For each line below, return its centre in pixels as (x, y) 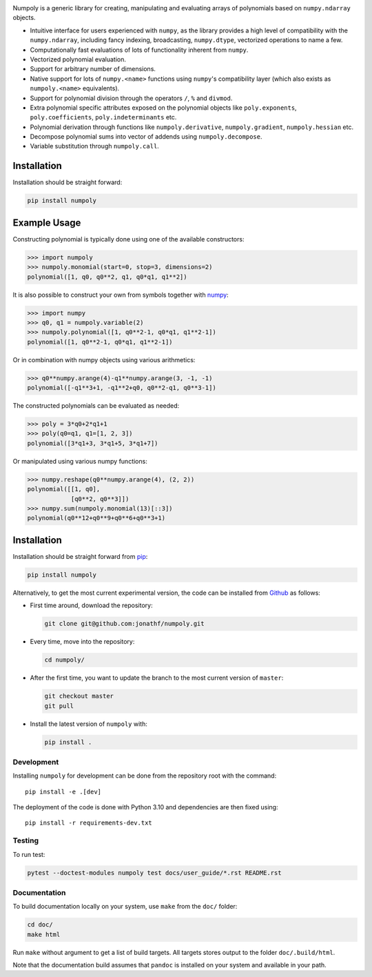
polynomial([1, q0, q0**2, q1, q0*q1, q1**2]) (107, 277)
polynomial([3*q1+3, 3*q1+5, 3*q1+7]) (93, 443)
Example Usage (47, 223)
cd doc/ (40, 925)
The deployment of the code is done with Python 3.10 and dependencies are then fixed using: (145, 807)
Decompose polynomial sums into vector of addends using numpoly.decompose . (146, 137)
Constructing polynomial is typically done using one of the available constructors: (128, 239)
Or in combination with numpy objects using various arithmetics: (104, 359)
